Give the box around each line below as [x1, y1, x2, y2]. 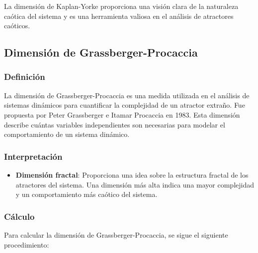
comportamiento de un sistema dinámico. [4, 129, 130, 139]
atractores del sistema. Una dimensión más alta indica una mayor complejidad [15, 179, 255, 190]
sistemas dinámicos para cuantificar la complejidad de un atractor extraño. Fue [4, 100, 245, 110]
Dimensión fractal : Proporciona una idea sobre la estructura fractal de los [15, 169, 249, 180]
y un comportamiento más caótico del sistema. [15, 189, 158, 199]
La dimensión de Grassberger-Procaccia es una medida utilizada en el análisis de [4, 90, 250, 100]
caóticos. [4, 20, 30, 31]
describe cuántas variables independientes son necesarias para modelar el [4, 119, 225, 129]
